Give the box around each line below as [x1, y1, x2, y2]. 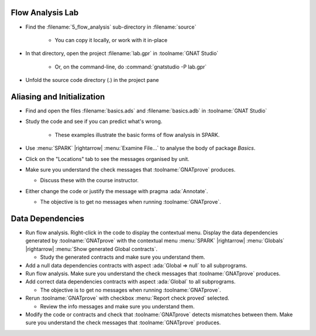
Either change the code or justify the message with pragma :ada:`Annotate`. [25, 187, 208, 194]
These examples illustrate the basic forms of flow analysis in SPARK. [54, 131, 220, 138]
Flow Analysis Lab [11, 8, 79, 18]
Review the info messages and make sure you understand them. [40, 303, 195, 310]
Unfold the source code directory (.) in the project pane [25, 77, 159, 84]
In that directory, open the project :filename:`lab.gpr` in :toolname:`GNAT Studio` [25, 50, 219, 57]
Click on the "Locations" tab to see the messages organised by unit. [25, 155, 190, 162]
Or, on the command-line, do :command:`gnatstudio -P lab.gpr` [54, 63, 207, 70]
